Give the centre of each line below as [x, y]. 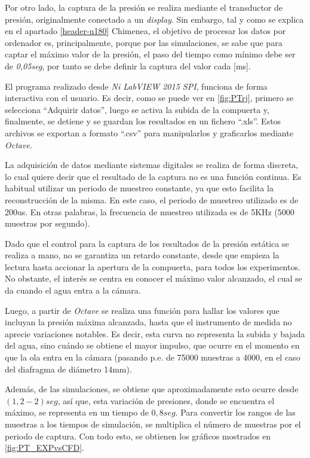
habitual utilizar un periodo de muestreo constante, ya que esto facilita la [139, 188]
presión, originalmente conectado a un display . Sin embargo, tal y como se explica [154, 19]
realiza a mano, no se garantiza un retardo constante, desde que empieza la [142, 255]
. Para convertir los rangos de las [235, 412]
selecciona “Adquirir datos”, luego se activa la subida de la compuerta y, [137, 109]
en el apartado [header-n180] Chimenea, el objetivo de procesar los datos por [145, 31]
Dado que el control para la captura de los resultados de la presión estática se [147, 243]
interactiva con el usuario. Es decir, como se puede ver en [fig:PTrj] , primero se [149, 98]
